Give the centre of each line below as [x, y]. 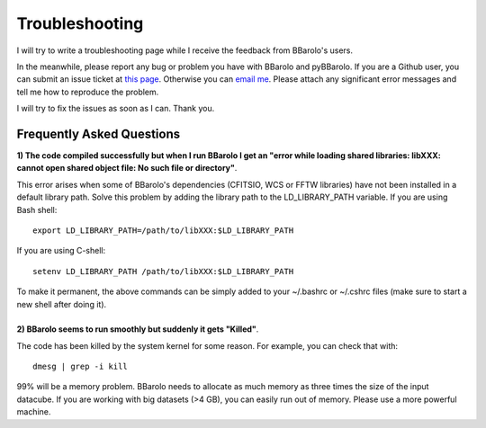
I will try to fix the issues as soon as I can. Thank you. [116, 109]
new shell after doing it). [62, 304]
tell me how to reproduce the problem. [88, 92]
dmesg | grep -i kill [80, 367]
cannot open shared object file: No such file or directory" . [127, 168]
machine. [34, 412]
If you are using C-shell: [61, 251]
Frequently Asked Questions [99, 134]
